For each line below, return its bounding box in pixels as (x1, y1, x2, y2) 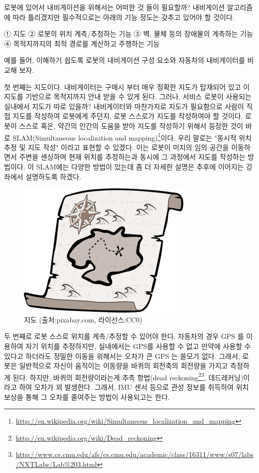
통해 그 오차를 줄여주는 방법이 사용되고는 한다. (25, 391, 170, 402)
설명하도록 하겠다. (25, 171, 81, 181)
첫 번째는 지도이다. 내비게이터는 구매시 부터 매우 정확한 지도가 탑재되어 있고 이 (4, 81, 250, 92)
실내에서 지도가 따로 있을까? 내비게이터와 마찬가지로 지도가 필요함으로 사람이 (4, 101, 244, 111)
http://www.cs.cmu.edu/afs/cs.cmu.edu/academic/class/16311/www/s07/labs (15, 449, 254, 460)
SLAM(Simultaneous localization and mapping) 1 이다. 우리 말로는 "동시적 (12, 131, 237, 143)
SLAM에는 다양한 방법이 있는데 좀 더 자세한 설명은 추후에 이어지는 (36, 161, 244, 171)
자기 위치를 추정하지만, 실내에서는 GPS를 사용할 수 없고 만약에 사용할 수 (25, 340, 251, 351)
